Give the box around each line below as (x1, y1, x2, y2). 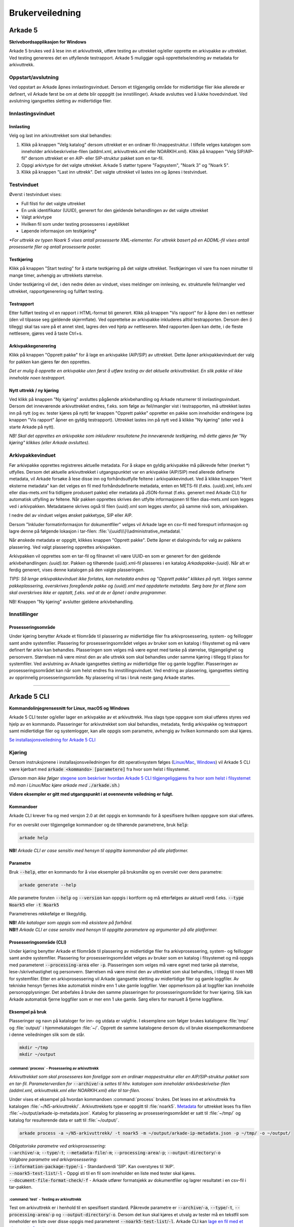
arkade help (19, 835, 49, 840)
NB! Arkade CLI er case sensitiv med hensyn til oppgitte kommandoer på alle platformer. (9, 847, 189, 854)
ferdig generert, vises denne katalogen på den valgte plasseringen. (9, 567, 145, 573)
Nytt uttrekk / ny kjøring (9, 387, 59, 393)
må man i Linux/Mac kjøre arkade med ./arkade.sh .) (9, 782, 120, 788)
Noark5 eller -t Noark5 (9, 902, 59, 907)
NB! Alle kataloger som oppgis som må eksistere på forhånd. (9, 920, 133, 926)
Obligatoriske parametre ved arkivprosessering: (9, 1143, 106, 1148)
